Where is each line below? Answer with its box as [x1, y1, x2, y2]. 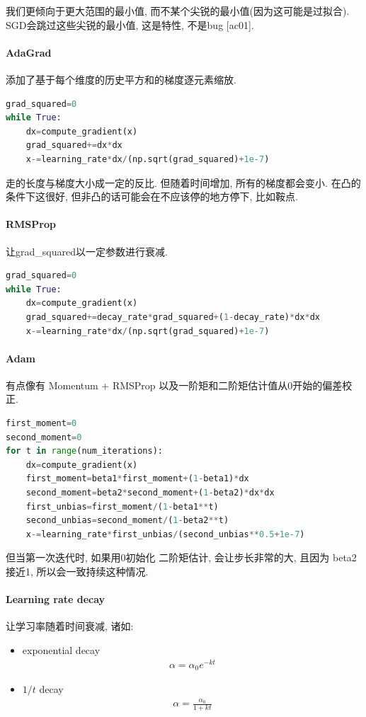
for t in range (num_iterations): [6, 446, 163, 457]
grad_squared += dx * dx [25, 140, 122, 151]
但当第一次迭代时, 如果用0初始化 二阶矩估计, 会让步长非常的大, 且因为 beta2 [6, 550, 357, 565]
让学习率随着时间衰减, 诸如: [6, 619, 134, 633]
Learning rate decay [6, 592, 105, 607]
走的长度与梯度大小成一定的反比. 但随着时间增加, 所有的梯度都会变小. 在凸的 [6, 175, 361, 190]
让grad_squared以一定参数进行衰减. [6, 243, 168, 258]
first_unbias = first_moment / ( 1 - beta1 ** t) [25, 501, 219, 512]
